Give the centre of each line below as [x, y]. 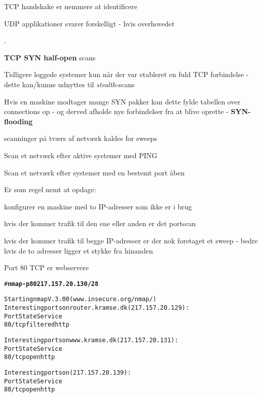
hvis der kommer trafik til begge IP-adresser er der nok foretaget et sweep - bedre [131, 240]
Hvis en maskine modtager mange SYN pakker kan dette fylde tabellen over [122, 101]
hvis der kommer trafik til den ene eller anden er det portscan [100, 223]
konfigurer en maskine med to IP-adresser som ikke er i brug [98, 206]
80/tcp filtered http [37, 325]
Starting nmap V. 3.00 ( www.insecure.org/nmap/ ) [80, 299]
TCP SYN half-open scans [50, 57]
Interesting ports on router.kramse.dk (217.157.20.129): [97, 308]
